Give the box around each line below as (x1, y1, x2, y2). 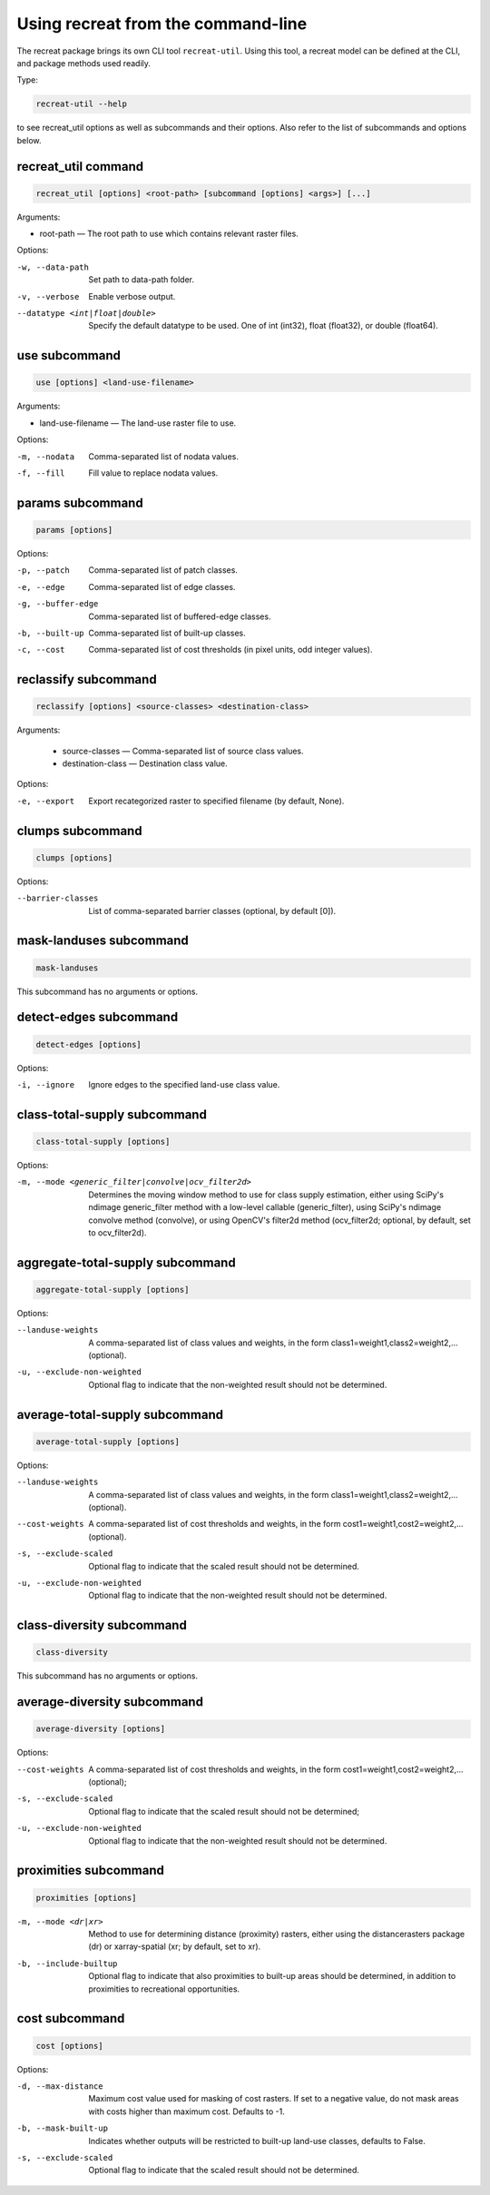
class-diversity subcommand (16, 1618, 188, 1633)
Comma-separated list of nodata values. (88, 450, 240, 462)
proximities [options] (35, 1893, 137, 1903)
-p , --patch (16, 566, 70, 576)
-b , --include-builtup (16, 1958, 118, 1969)
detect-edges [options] (35, 1039, 142, 1049)
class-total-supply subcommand (16, 1107, 208, 1122)
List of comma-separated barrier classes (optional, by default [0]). (88, 905, 337, 916)
